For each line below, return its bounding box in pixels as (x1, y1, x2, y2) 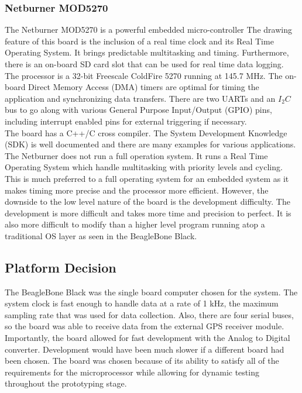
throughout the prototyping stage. (5, 377, 127, 389)
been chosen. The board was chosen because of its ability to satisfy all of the (5, 354, 279, 367)
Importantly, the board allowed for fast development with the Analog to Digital (5, 332, 290, 344)
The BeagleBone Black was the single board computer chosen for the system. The (5, 285, 298, 298)
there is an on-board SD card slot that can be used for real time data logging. (5, 58, 284, 70)
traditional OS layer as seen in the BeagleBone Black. (5, 229, 197, 242)
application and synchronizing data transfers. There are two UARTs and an (5, 92, 276, 104)
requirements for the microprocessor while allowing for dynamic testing (5, 366, 259, 378)
